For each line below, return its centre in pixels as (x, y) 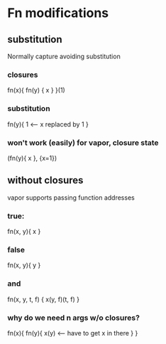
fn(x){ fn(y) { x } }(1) (36, 90)
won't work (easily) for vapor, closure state (83, 142)
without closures (45, 180)
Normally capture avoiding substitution (64, 56)
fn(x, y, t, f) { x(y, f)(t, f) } (44, 299)
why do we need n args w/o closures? (74, 318)
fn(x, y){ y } (24, 265)
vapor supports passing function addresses (71, 198)
